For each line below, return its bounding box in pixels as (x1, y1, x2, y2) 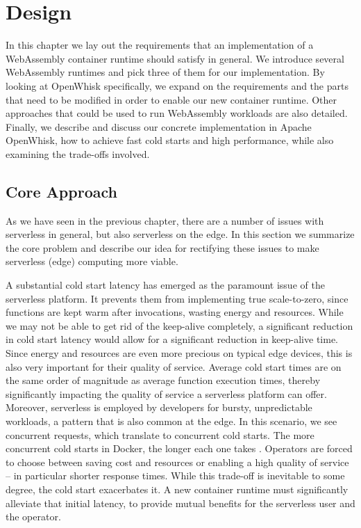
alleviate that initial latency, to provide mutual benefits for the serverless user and (6, 495, 355, 510)
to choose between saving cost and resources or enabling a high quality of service (6, 454, 349, 469)
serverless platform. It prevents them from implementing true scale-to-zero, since (6, 291, 349, 305)
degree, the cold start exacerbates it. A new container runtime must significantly (6, 481, 349, 496)
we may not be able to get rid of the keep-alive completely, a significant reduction (6, 318, 353, 333)
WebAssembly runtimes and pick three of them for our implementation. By (6, 65, 325, 79)
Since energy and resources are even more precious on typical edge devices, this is (6, 346, 353, 360)
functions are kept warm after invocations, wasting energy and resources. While (6, 305, 344, 319)
